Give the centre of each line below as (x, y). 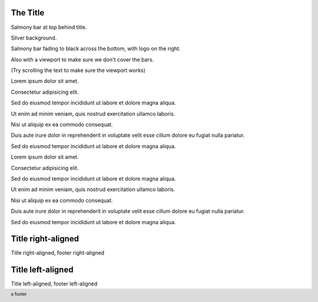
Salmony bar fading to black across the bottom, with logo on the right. (96, 49)
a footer (19, 294)
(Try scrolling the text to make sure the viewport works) (78, 70)
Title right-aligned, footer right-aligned (58, 253)
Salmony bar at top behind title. (49, 27)
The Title (28, 13)
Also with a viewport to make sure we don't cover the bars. (82, 60)
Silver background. (34, 38)
